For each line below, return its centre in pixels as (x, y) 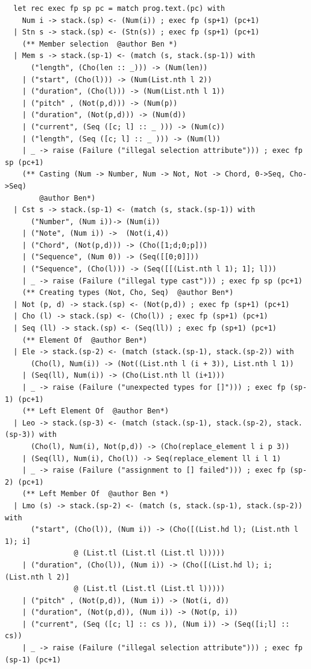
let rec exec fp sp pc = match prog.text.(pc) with (119, 8)
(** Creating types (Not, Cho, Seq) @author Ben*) (128, 293)
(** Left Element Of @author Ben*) (96, 411)
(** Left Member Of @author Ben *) (96, 494)
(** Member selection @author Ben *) (100, 44)
